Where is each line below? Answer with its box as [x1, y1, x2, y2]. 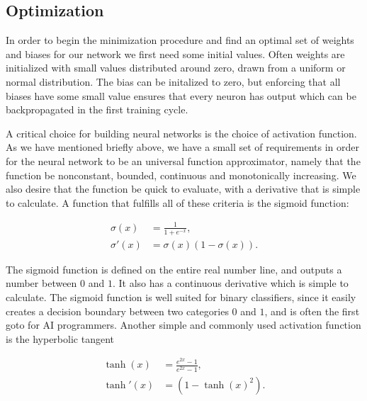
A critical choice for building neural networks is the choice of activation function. [6, 125, 357, 140]
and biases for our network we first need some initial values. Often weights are [6, 46, 345, 61]
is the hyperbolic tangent [6, 331, 114, 346]
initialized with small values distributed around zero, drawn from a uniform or [6, 60, 346, 75]
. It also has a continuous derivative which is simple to [112, 276, 349, 290]
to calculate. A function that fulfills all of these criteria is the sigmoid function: [6, 195, 349, 210]
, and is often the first [264, 303, 360, 318]
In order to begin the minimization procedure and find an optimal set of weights [6, 33, 354, 47]
